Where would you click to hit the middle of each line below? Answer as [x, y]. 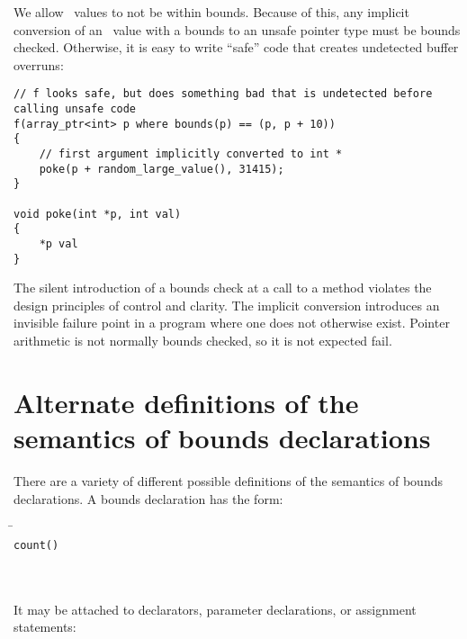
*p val [58, 243]
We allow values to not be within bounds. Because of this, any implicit [211, 12]
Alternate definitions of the [186, 402]
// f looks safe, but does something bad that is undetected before [223, 94]
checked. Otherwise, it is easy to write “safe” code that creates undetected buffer [236, 47]
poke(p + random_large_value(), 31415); [162, 169]
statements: [45, 627]
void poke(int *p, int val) [98, 214]
